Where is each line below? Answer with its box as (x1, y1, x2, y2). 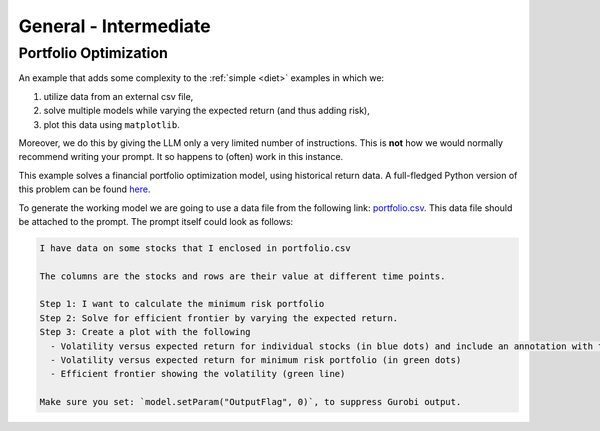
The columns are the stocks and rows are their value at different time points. (39, 270, 446, 282)
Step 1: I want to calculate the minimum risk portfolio (39, 298, 325, 310)
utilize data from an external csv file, (43, 90, 194, 102)
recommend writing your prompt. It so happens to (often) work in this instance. (18, 151, 344, 163)
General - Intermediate (18, 15, 211, 37)
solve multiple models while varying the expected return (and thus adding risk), (43, 105, 370, 117)
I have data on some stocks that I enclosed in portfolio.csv (39, 242, 351, 254)
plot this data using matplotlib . (43, 118, 180, 130)
